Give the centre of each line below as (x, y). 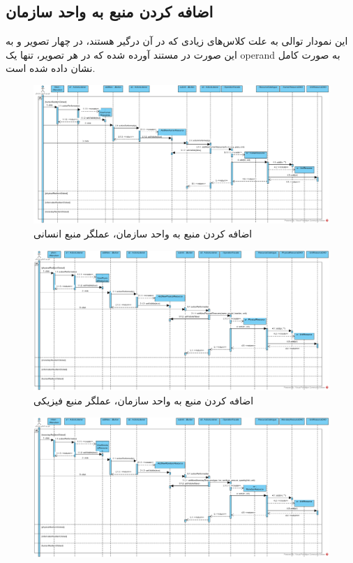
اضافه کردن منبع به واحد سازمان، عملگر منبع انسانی (143, 233)
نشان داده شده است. (51, 68)
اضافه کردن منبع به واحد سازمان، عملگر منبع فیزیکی (144, 400)
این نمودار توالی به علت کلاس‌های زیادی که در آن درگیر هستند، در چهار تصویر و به (177, 41)
